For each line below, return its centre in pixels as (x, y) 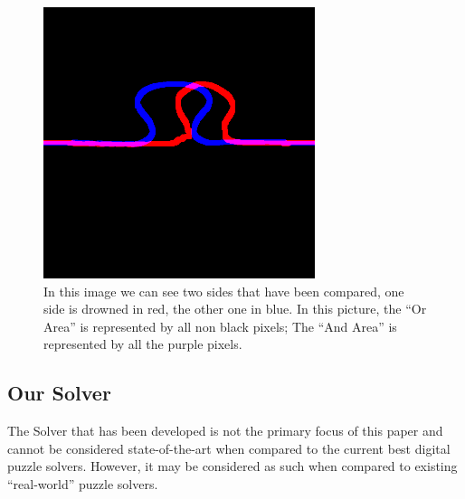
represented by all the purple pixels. (143, 344)
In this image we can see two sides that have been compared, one (224, 291)
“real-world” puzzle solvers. (83, 483)
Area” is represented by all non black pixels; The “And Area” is (220, 326)
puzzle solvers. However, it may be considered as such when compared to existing (232, 466)
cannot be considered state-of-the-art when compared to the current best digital (229, 448)
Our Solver (59, 393)
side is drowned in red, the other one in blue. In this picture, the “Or (235, 309)
